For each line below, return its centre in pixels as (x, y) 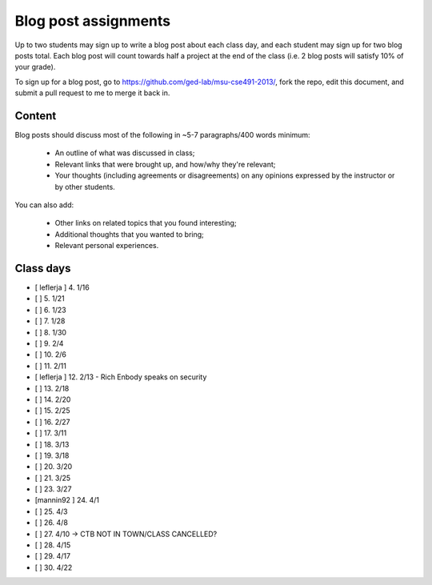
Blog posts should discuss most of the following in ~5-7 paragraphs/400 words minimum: (163, 135)
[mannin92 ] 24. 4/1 (67, 500)
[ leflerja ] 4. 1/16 (62, 287)
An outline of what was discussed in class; (125, 153)
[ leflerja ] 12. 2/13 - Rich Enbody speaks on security (121, 377)
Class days (43, 268)
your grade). (35, 67)
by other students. (85, 186)
